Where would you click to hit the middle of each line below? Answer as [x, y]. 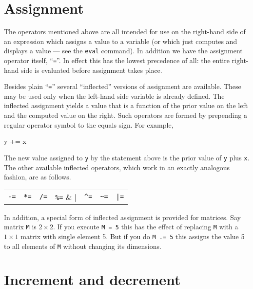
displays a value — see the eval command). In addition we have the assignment [123, 51]
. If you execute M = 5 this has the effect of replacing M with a [146, 227]
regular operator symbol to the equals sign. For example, [89, 124]
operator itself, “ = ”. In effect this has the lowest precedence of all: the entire [117, 60]
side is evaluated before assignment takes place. [92, 70]
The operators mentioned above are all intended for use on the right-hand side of [125, 32]
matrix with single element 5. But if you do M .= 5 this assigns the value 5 [133, 236]
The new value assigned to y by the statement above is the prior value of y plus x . [127, 157]
